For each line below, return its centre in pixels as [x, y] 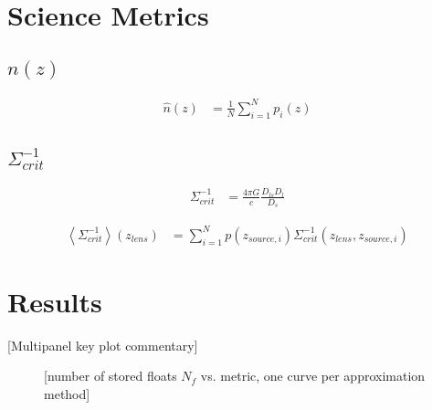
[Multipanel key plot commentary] [103, 345]
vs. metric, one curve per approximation [313, 376]
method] [67, 394]
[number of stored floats [111, 376]
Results [55, 301]
